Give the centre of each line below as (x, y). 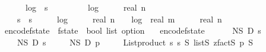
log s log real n (85, 7)
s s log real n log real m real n (119, 19)
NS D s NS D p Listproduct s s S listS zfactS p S (135, 42)
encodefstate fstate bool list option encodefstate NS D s (133, 30)
